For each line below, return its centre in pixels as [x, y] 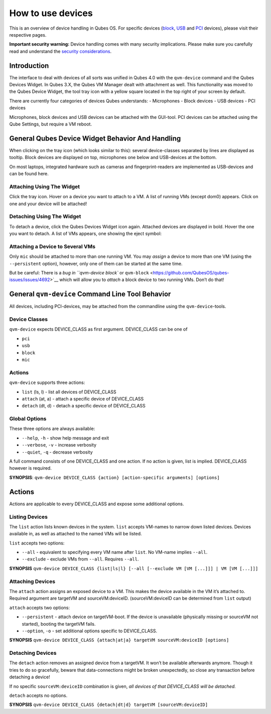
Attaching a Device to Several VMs [52, 246]
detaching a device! [30, 677]
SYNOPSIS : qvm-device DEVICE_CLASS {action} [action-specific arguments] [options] [115, 477]
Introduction [29, 65]
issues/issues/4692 [30, 280]
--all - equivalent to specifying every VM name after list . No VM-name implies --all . [115, 552]
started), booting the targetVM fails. [59, 624]
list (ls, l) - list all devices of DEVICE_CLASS [69, 392]
